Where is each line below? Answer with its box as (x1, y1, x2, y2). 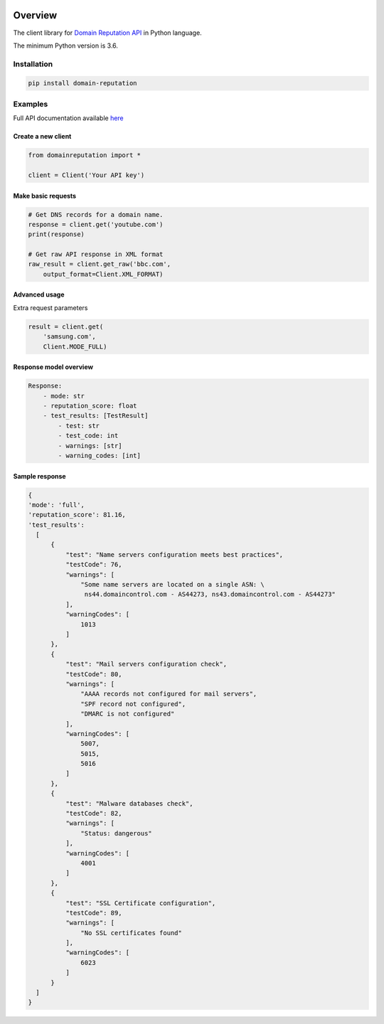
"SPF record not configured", (80, 700, 186, 708)
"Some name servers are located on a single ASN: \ (80, 580, 265, 589)
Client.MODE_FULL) (43, 342, 107, 351)
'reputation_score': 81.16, (28, 511, 126, 519)
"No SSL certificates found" (80, 929, 183, 937)
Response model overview (13, 363, 94, 371)
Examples (13, 99, 48, 109)
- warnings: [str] (58, 442, 122, 449)
